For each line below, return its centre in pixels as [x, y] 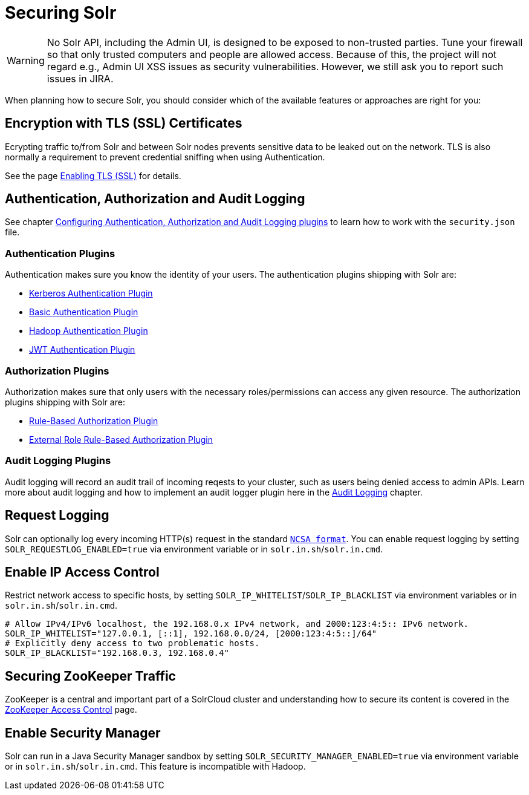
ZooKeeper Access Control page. [71, 710]
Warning [26, 60]
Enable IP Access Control [82, 572]
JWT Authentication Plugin [82, 350]
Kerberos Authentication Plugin [91, 293]
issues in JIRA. [80, 78]
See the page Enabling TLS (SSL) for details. [93, 175]
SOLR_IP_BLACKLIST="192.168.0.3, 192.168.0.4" [117, 653]
